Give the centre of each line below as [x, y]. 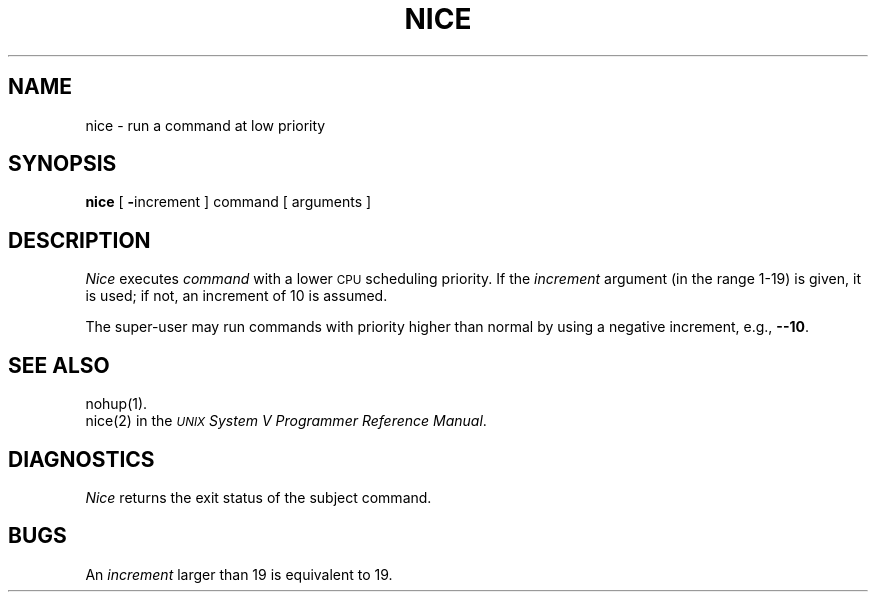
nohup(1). [116, 404]
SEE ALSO [59, 365]
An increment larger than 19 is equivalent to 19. [239, 574]
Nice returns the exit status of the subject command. [258, 497]
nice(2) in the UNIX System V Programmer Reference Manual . [286, 421]
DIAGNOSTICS [81, 459]
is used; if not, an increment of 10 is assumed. [236, 296]
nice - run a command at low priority [205, 125]
